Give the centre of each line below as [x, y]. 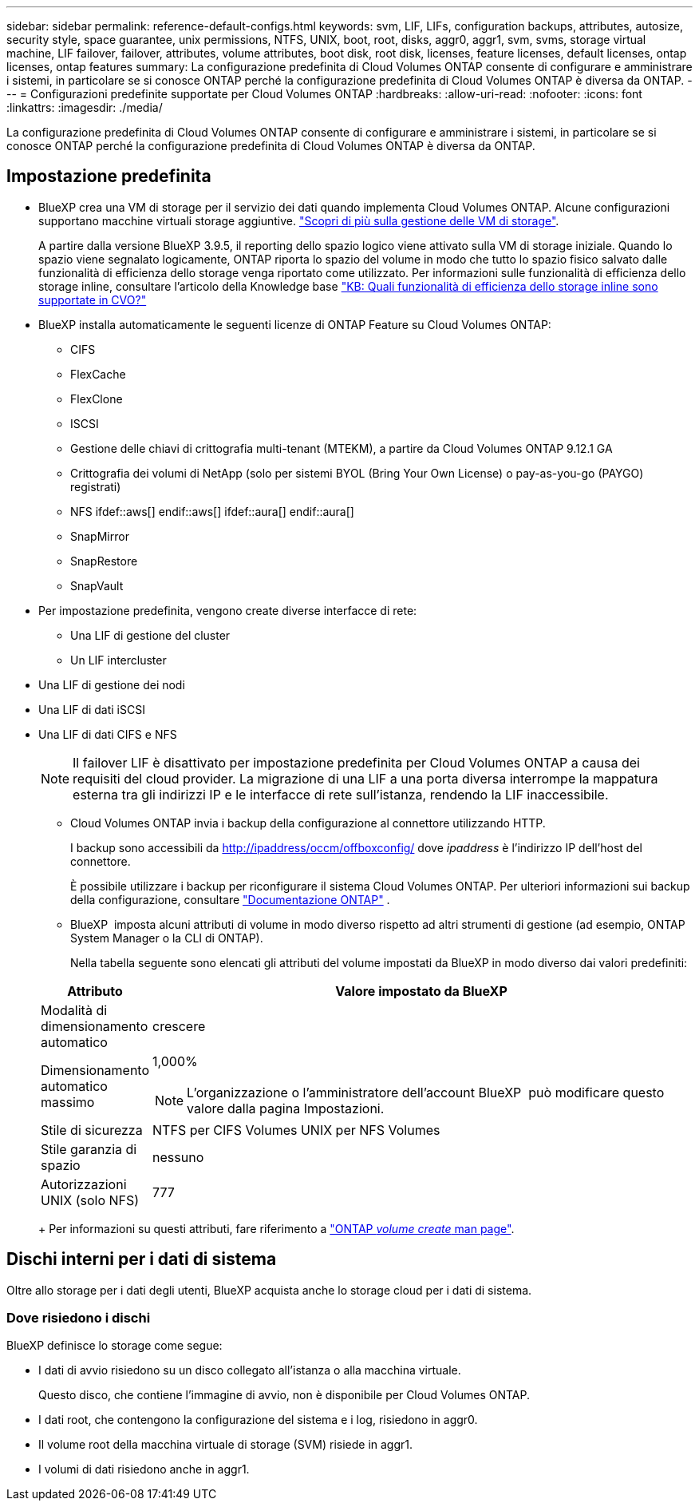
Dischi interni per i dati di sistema [142, 1259]
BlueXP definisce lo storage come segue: [115, 1346]
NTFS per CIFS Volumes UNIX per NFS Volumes [296, 1130]
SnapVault [97, 585]
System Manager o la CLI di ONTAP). [167, 938]
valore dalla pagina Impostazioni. [286, 1108]
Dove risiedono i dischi [79, 1318]
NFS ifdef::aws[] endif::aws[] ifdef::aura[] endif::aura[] [212, 511]
